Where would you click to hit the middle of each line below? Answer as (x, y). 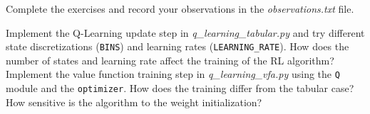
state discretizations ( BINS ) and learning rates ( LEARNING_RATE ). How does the (178, 46)
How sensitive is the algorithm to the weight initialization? (134, 102)
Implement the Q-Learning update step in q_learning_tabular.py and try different (185, 32)
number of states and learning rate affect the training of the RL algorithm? (170, 60)
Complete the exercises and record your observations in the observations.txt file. (180, 8)
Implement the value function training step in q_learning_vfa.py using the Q (173, 74)
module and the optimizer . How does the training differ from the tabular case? (180, 88)
